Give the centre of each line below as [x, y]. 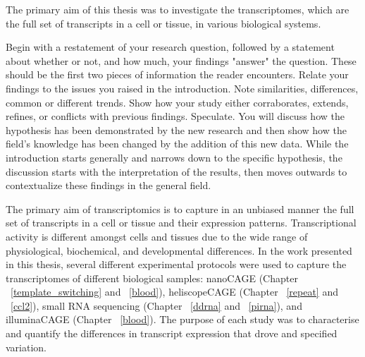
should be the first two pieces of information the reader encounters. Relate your [177, 74]
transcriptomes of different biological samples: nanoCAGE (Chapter [152, 278]
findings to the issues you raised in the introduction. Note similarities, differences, [182, 88]
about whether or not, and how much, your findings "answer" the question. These [181, 60]
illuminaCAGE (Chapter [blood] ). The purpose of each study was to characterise [182, 319]
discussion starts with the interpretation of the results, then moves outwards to [177, 171]
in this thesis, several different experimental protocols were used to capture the [176, 264]
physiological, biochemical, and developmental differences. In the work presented [179, 250]
